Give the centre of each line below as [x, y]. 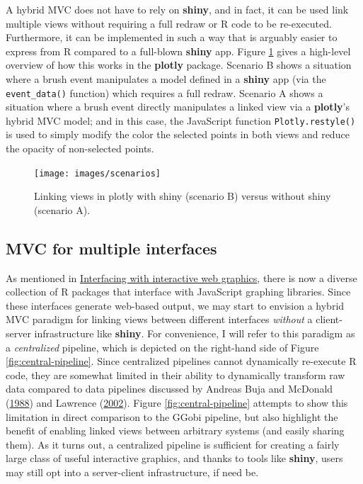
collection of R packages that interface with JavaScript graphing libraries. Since [178, 292]
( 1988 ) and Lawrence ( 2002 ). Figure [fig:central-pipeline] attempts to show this [177, 403]
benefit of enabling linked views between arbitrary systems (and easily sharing [175, 430]
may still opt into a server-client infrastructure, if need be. [132, 472]
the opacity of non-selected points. [80, 148]
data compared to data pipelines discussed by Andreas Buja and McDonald [169, 389]
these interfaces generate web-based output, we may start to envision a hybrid [175, 305]
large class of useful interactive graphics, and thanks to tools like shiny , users [174, 458]
